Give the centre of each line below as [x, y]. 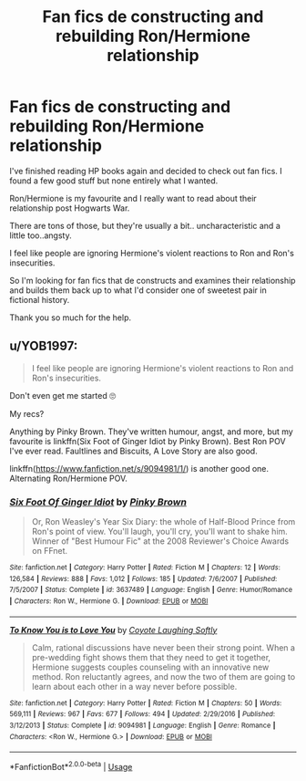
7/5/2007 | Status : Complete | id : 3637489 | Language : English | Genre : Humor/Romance [151, 590]
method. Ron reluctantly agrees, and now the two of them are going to [163, 676]
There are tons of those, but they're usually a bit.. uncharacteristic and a [145, 225]
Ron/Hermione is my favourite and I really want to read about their [133, 198]
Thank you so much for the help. [71, 318]
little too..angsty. [41, 235]
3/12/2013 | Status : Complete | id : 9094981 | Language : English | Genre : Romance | [143, 725]
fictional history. [40, 299]
